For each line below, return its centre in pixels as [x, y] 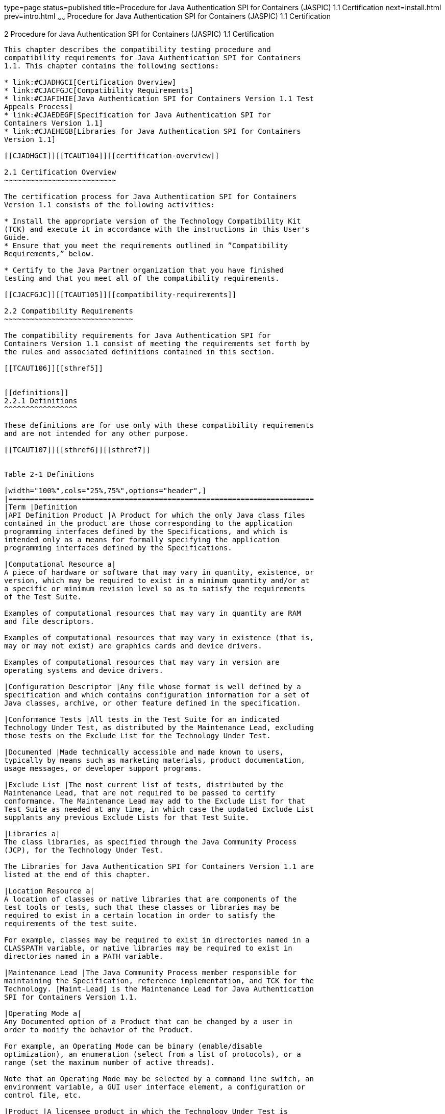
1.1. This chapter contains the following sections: [112, 66]
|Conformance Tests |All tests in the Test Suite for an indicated [142, 719]
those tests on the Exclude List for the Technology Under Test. [138, 735]
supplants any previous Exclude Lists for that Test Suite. [127, 817]
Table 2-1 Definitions [50, 474]
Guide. [17, 237]
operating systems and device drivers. [84, 670]
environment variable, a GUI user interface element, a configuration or [155, 1087]
